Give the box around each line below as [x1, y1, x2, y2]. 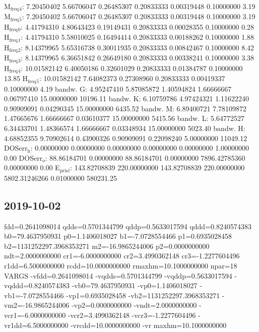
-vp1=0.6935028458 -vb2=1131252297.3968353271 [66, 290, 220, 300]
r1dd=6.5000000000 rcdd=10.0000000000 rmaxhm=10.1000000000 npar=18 [4, 260, 237, 271]
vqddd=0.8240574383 [4, 280, 70, 291]
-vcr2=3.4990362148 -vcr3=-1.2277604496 [68, 309, 196, 320]
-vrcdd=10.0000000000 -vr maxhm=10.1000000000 [70, 319, 227, 330]
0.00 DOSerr [4, 152, 43, 163]
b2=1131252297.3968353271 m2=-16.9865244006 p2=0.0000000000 [4, 240, 210, 251]
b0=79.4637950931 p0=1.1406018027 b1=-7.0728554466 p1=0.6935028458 [4, 231, 232, 241]
